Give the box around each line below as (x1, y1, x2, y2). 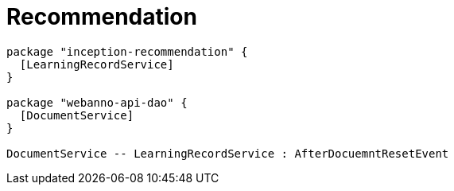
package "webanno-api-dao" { (6, 95, 188, 109)
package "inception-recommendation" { (6, 45, 248, 58)
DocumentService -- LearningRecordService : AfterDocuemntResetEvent (6, 146, 449, 160)
